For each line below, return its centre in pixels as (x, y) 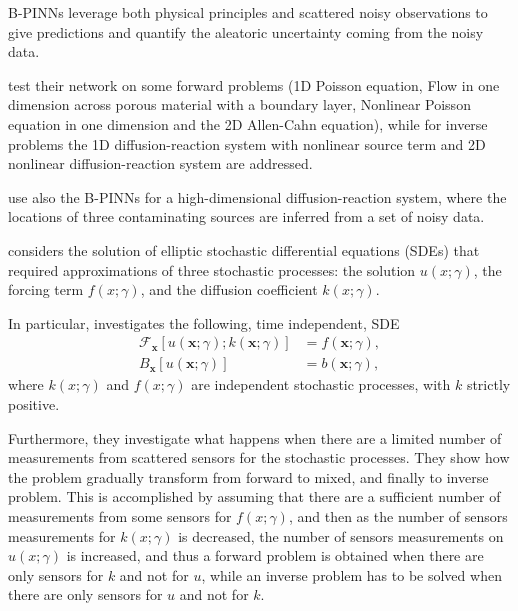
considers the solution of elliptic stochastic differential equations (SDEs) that (244, 249)
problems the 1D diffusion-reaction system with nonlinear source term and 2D (247, 143)
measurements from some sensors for (120, 515)
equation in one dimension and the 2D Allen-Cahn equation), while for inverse (248, 123)
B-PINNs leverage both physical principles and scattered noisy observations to (248, 12)
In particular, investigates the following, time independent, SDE (204, 322)
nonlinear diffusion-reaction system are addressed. (160, 163)
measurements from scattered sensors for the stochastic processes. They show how (259, 457)
